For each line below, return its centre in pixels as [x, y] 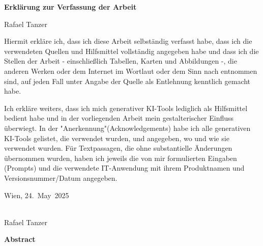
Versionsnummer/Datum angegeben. [61, 177]
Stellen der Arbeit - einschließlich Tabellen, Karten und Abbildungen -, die [121, 61]
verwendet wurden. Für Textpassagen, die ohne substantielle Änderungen [118, 148]
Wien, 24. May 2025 [37, 195]
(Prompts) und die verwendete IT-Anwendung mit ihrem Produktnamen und [124, 168]
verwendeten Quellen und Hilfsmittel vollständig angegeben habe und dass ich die [131, 51]
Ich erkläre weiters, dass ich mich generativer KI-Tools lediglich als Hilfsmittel [126, 108]
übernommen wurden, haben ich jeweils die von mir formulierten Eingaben [121, 158]
